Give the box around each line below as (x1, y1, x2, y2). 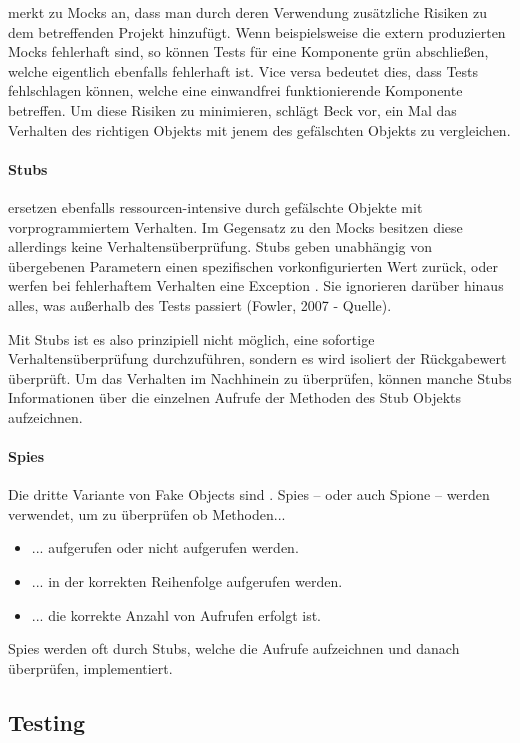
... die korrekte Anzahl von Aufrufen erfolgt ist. (31, 604, 322, 625)
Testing (8, 706, 85, 737)
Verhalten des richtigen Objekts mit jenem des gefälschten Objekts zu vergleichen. (8, 119, 511, 140)
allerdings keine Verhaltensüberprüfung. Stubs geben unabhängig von (8, 236, 432, 257)
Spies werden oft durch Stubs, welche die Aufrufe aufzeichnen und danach (8, 638, 460, 659)
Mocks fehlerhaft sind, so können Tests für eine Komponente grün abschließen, (8, 41, 489, 62)
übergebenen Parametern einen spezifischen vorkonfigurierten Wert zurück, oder (8, 255, 498, 276)
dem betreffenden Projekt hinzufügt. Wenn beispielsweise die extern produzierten (8, 21, 506, 42)
